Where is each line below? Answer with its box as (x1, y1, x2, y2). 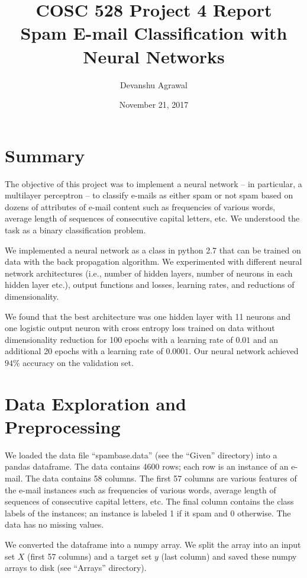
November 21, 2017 (119, 98, 189, 111)
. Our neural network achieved (189, 345, 299, 357)
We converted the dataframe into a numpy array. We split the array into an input (5, 538, 301, 550)
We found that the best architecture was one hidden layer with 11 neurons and (5, 310, 291, 322)
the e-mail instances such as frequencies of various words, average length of (5, 483, 276, 496)
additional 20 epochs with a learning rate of (5, 345, 163, 357)
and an (253, 333, 278, 345)
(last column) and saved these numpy (161, 550, 297, 562)
